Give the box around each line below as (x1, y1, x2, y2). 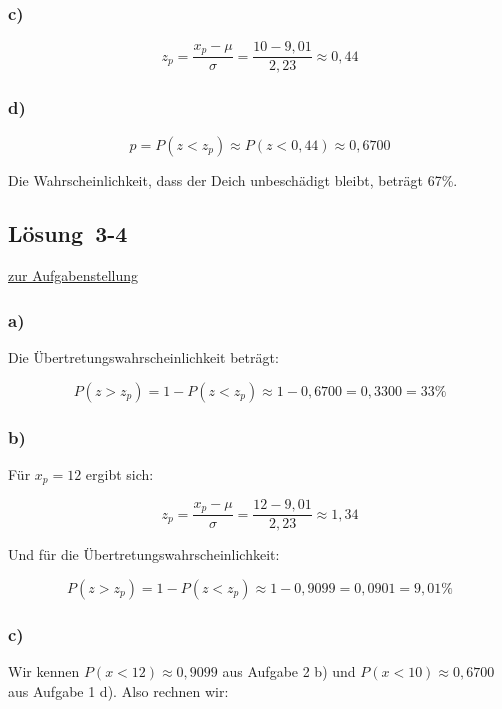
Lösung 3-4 (8, 218, 128, 249)
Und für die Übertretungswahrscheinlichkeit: (8, 544, 280, 565)
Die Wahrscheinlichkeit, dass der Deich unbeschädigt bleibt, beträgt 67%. (8, 169, 458, 190)
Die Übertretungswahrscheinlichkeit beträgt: (8, 347, 279, 368)
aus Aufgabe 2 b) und (222, 661, 356, 682)
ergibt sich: (85, 463, 154, 484)
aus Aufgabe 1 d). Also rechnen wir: (8, 680, 229, 701)
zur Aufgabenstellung (8, 265, 139, 286)
